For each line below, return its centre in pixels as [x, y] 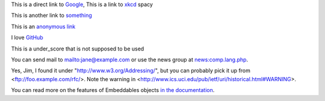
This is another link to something [52, 16]
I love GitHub [27, 38]
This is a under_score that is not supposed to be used [78, 49]
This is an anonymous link [43, 26]
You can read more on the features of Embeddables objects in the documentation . [113, 90]
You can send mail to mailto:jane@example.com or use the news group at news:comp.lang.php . [130, 60]
